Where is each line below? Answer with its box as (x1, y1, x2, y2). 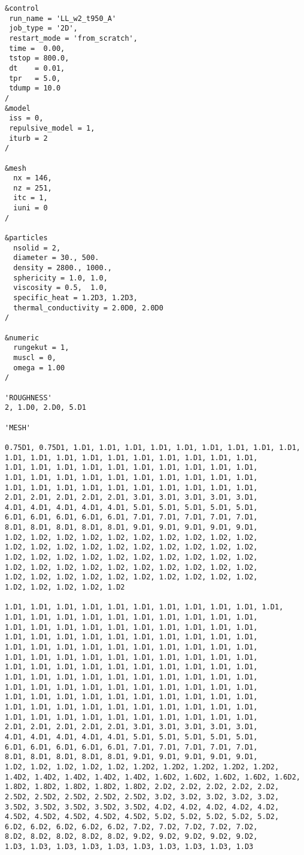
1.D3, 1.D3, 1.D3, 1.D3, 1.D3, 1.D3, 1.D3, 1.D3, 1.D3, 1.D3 (5, 842, 254, 851)
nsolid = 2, (13, 243, 61, 252)
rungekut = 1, (13, 343, 69, 352)
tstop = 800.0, (9, 54, 69, 63)
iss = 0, (9, 114, 44, 123)
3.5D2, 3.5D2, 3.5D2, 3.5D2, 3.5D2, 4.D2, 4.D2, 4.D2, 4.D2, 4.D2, (5, 802, 279, 811)
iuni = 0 (13, 204, 48, 213)
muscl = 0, (13, 353, 56, 362)
